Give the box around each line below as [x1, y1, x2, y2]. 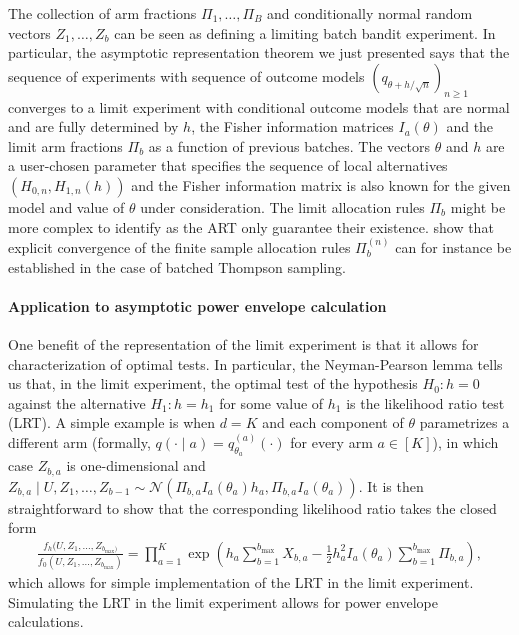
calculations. [8, 611, 84, 632]
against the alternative [8, 392, 146, 413]
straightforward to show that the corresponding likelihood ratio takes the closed [8, 497, 497, 518]
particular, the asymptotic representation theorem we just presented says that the [8, 42, 510, 63]
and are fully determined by [8, 116, 179, 137]
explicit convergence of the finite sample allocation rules [8, 236, 351, 257]
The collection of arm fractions [8, 3, 197, 23]
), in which [432, 431, 499, 452]
